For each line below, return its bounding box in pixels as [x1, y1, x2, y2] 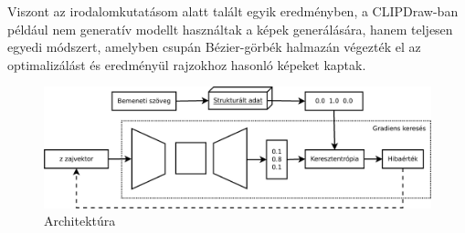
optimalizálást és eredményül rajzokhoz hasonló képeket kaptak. [7, 55, 366, 74]
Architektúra [44, 211, 116, 230]
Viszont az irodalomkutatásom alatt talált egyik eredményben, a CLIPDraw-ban [7, 2, 459, 20]
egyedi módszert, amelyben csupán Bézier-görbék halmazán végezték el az [7, 37, 421, 56]
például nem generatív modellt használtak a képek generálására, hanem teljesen [7, 19, 453, 38]
